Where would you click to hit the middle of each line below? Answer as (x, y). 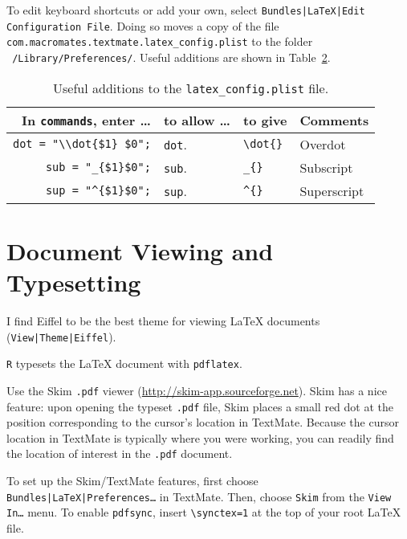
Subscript (326, 167)
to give (265, 120)
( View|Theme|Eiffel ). (61, 336)
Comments (334, 120)
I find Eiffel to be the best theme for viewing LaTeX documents (163, 320)
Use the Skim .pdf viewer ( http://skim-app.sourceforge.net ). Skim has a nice (197, 390)
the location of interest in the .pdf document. (120, 453)
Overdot (323, 144)
